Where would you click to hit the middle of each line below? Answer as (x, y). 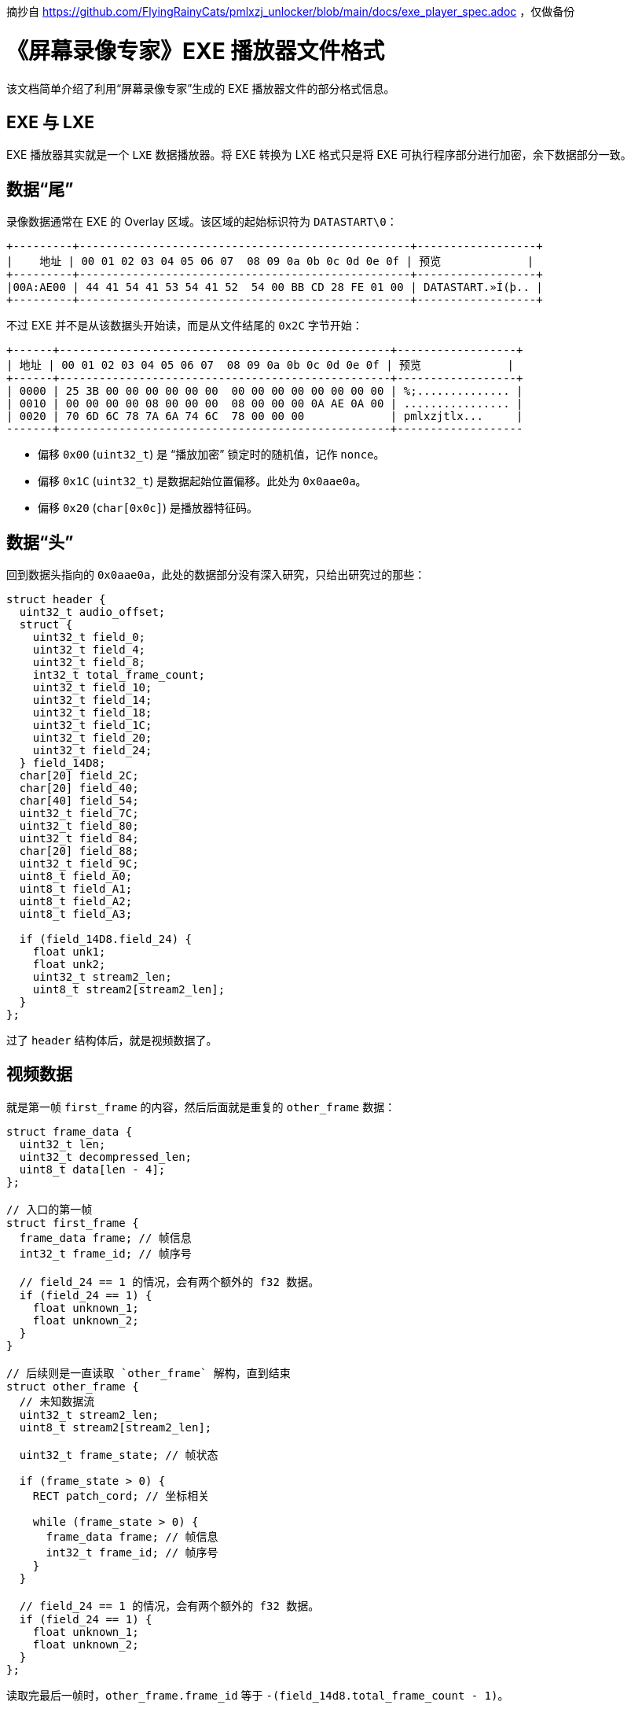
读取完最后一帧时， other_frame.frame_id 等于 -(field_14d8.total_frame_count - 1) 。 (258, 1695)
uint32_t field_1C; (92, 726)
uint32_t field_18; (92, 713)
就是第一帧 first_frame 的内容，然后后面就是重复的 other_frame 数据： (201, 1107)
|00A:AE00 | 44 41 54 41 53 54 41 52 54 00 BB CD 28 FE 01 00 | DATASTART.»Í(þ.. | (275, 287)
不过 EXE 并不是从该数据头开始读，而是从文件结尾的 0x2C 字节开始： (185, 326)
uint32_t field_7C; (79, 814)
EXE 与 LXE (51, 122)
